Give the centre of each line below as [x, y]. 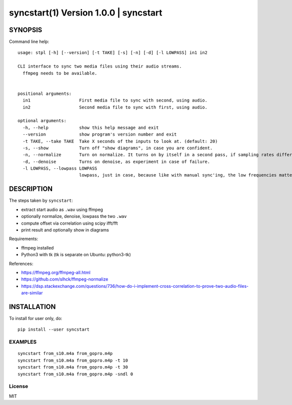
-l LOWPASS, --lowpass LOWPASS [60, 168]
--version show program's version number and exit [100, 134]
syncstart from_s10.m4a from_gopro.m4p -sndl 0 [75, 374]
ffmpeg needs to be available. [60, 73]
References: [21, 264]
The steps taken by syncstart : [41, 201]
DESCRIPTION [31, 189]
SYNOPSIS [26, 30]
